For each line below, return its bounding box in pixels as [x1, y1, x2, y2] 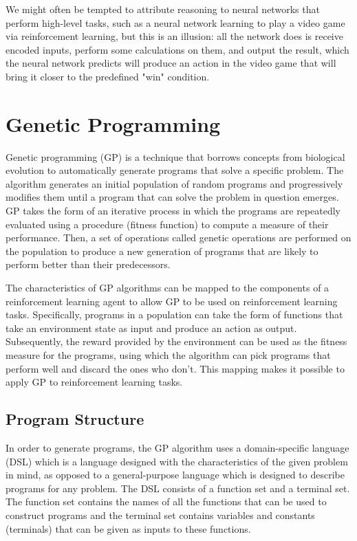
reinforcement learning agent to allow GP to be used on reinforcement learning [6, 294, 338, 308]
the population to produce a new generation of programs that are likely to [6, 243, 318, 258]
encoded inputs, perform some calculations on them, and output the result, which [6, 42, 349, 56]
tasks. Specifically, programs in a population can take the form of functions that [6, 307, 343, 322]
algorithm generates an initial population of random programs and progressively [6, 176, 343, 190]
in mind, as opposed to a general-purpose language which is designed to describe [6, 467, 345, 482]
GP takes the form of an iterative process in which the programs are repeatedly [6, 203, 340, 218]
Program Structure [6, 408, 144, 430]
